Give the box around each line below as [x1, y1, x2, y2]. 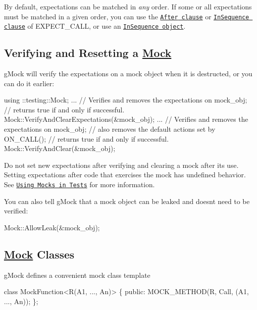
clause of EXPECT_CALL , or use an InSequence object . [4, 21, 186, 31]
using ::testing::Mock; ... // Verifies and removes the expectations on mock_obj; [4, 95, 247, 105]
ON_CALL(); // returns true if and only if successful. [4, 133, 169, 144]
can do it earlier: [4, 78, 54, 88]
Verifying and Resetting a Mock [4, 45, 172, 60]
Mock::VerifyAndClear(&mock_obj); [4, 143, 115, 154]
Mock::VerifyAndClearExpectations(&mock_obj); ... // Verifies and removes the [4, 114, 248, 124]
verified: [4, 206, 28, 216]
